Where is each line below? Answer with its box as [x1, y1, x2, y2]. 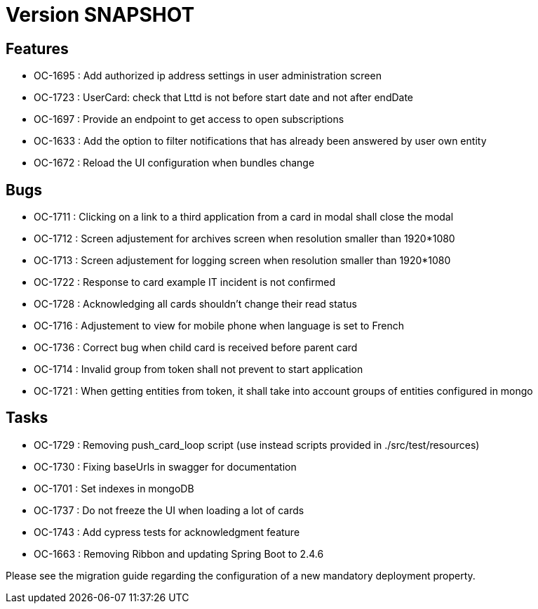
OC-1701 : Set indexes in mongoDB [34, 482, 194, 495]
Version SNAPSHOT [6, 3, 195, 27]
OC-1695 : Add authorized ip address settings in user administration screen [34, 70, 382, 82]
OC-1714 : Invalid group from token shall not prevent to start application [34, 363, 363, 376]
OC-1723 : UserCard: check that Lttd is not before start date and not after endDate [34, 91, 414, 104]
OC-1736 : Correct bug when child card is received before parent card [34, 341, 358, 354]
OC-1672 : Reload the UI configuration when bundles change [34, 157, 315, 169]
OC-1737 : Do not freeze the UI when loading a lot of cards [34, 504, 304, 516]
